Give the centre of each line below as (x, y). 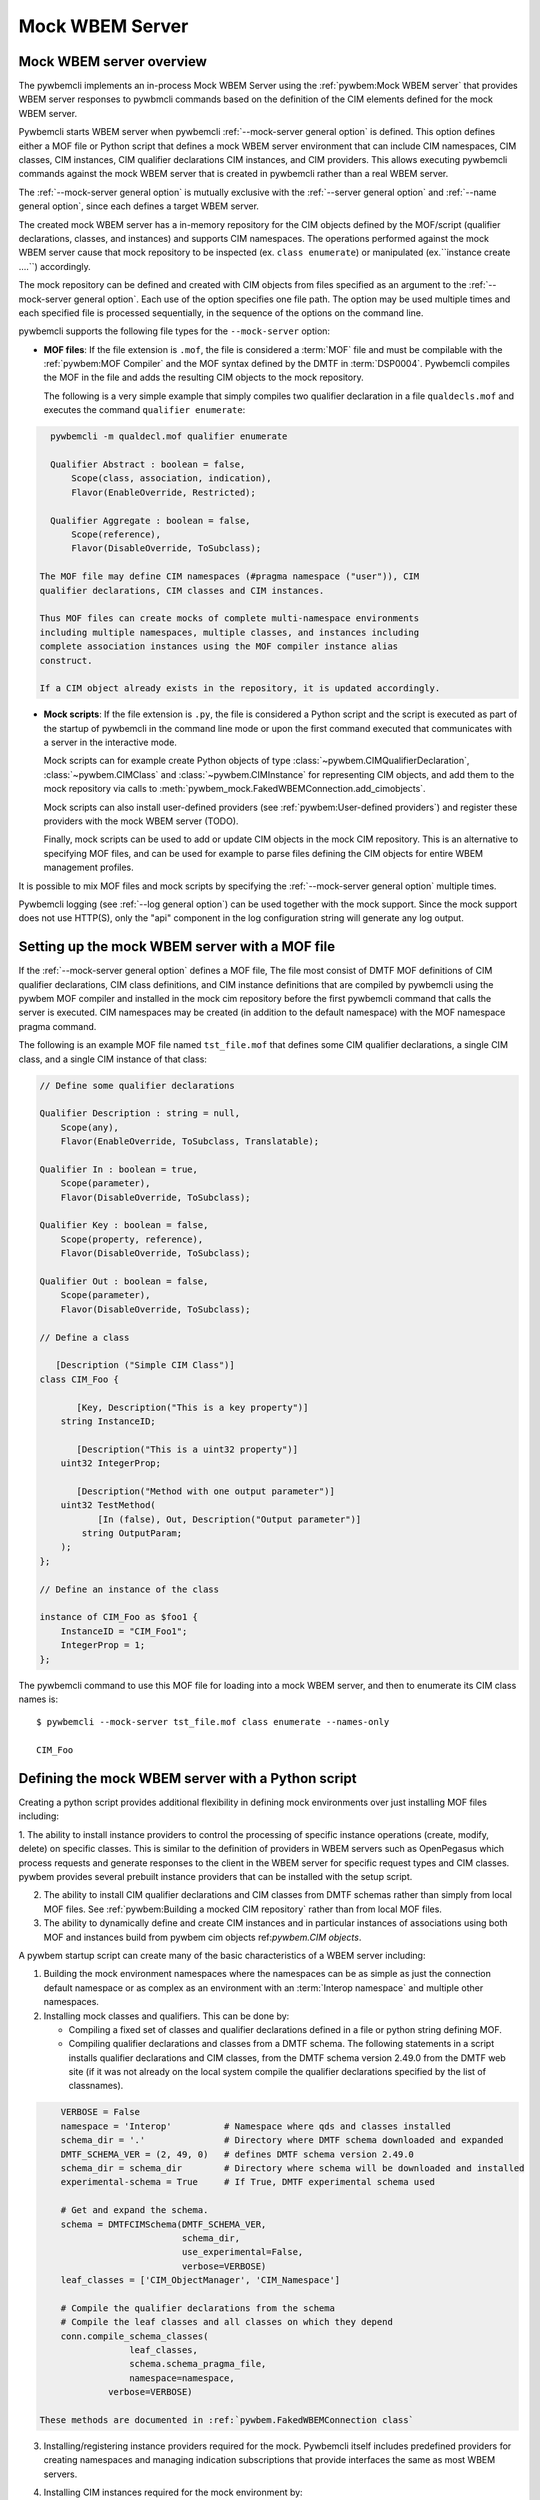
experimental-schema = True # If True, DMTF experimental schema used (247, 2182)
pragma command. (57, 1026)
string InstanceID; (108, 1421)
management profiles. (88, 867)
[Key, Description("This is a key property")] (192, 1407)
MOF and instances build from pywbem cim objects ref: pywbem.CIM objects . (202, 1937)
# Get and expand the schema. (134, 2210)
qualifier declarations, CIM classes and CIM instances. (182, 590)
